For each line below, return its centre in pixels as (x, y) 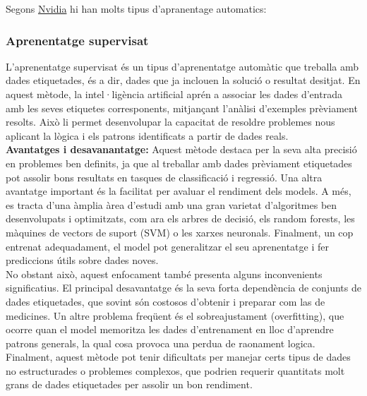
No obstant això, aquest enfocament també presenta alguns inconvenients (164, 274)
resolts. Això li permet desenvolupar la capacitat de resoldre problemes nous (170, 122)
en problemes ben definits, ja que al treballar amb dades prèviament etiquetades (179, 163)
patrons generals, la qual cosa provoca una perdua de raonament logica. (161, 343)
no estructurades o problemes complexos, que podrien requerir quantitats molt (175, 370)
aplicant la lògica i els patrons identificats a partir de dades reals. (147, 135)
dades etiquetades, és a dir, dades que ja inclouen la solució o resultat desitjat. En (183, 80)
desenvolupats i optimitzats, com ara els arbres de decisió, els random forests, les (180, 218)
